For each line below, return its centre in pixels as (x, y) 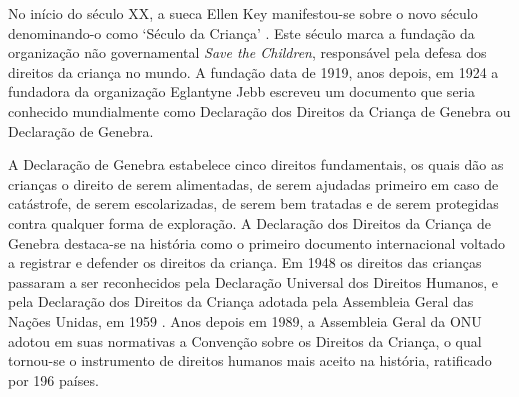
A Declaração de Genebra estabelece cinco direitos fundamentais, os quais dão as (256, 164)
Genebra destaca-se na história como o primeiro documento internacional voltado (257, 242)
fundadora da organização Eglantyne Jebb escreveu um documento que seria (241, 91)
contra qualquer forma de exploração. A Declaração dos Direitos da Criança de (250, 222)
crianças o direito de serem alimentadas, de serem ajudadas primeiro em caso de (253, 183)
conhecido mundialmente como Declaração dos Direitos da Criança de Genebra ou (259, 110)
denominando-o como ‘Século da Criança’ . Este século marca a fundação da (241, 32)
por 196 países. (53, 379)
